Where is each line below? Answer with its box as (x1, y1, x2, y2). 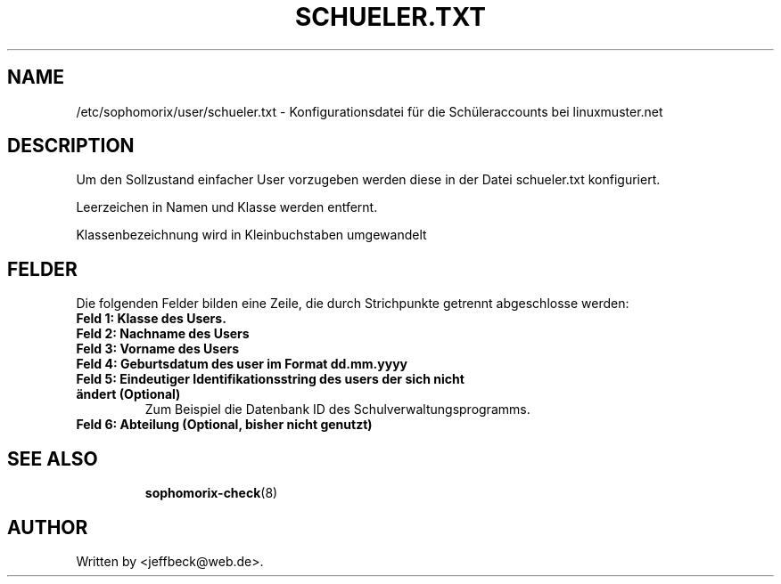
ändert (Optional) (76, 386, 181, 402)
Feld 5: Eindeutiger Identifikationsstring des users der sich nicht (76, 371, 464, 387)
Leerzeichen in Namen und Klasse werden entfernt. (76, 199, 378, 215)
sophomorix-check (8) (144, 485, 278, 501)
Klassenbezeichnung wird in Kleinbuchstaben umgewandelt (76, 227, 427, 243)
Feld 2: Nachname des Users (76, 326, 250, 342)
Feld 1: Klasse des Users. (76, 311, 226, 327)
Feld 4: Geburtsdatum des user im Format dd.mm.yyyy (76, 356, 407, 372)
